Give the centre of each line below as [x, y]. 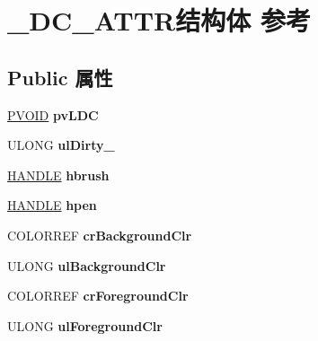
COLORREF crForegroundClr [98, 296]
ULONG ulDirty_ [61, 145]
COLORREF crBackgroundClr [100, 235]
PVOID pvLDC [53, 114]
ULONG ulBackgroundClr [87, 265]
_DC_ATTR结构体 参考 [159, 20]
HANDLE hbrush [58, 175]
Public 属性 [60, 77]
